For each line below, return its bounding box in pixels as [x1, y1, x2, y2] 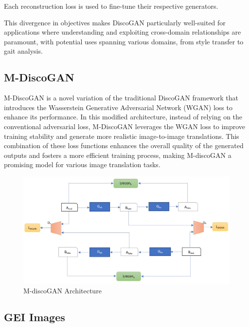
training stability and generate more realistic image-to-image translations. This [4, 131, 239, 141]
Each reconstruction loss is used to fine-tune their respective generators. [4, 1, 218, 11]
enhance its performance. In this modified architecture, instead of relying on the [4, 112, 243, 122]
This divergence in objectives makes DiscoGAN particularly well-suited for [4, 17, 226, 27]
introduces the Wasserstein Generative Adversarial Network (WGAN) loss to [4, 102, 232, 112]
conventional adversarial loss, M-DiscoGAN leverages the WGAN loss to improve [4, 121, 246, 131]
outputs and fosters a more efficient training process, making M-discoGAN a [4, 150, 231, 160]
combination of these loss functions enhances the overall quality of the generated [4, 140, 244, 151]
